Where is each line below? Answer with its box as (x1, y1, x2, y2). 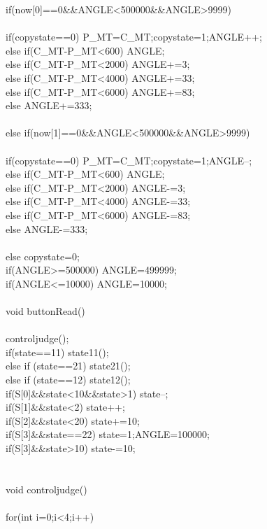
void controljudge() (6, 481, 87, 496)
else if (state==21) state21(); (6, 358, 131, 373)
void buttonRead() (6, 304, 85, 318)
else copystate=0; (6, 248, 80, 263)
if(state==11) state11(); (6, 344, 109, 359)
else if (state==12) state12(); (6, 372, 131, 387)
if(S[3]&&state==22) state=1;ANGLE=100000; (6, 427, 210, 442)
